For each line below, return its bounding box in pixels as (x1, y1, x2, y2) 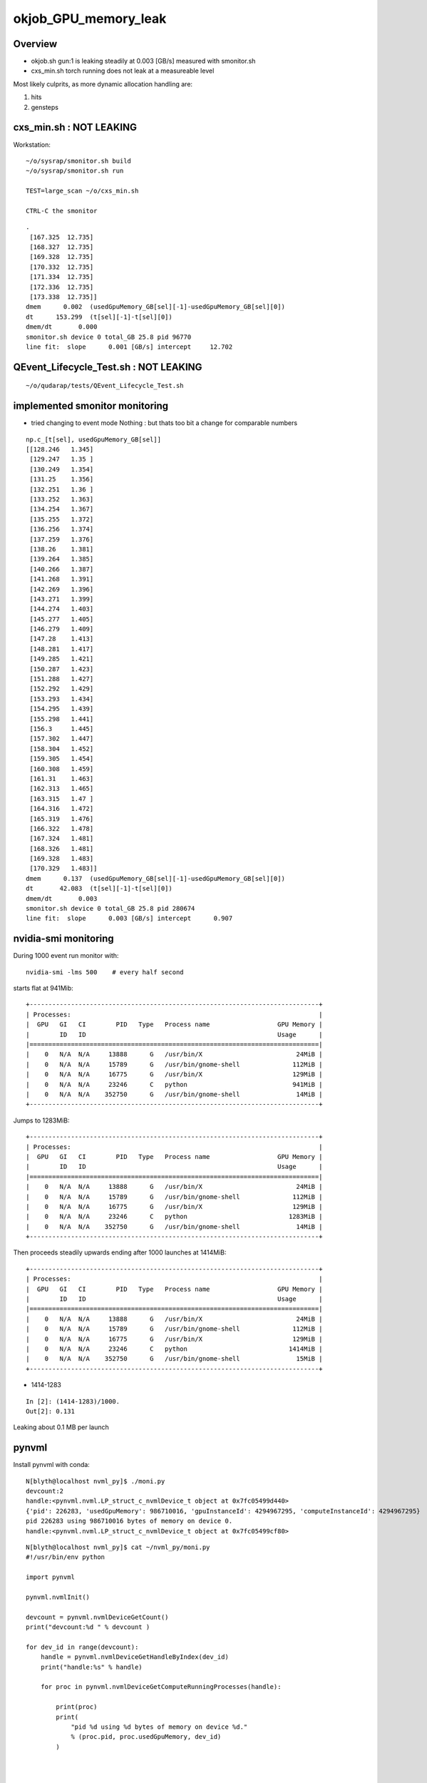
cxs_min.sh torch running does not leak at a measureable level (31, 66, 215, 75)
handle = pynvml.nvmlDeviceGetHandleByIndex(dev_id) (40, 1653, 230, 1661)
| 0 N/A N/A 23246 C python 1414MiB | (26, 1344, 323, 1353)
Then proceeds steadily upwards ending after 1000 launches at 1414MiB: (13, 1248, 227, 1257)
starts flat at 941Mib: (13, 984, 74, 993)
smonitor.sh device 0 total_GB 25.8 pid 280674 (26, 904, 195, 913)
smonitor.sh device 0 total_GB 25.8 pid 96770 (26, 332, 192, 341)
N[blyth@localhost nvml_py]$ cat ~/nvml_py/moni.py (26, 1543, 210, 1551)
